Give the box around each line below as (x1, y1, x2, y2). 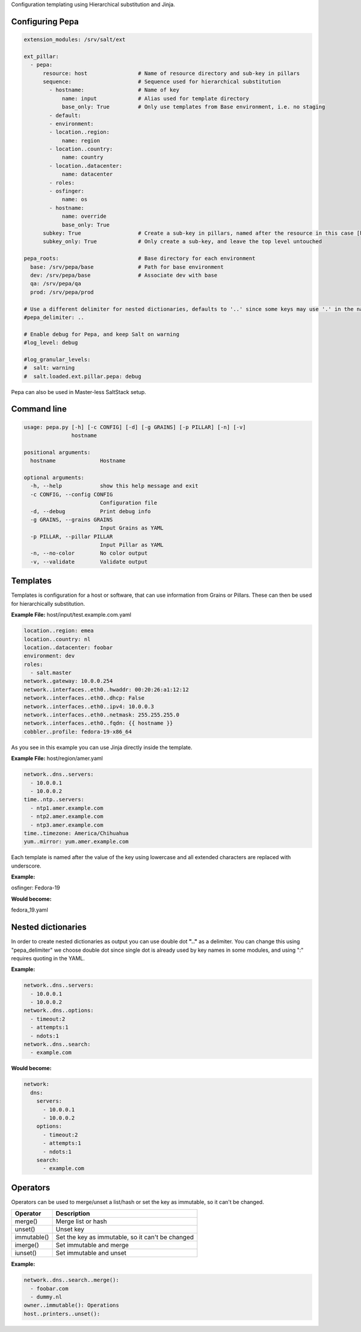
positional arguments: (23, 449, 91, 455)
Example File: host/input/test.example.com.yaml (11, 611, 132, 618)
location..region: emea (23, 627, 94, 634)
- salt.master (30, 670, 72, 676)
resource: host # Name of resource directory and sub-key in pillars (43, 70, 300, 76)
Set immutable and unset (55, 1249, 126, 1257)
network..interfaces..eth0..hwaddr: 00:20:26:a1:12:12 (23, 686, 189, 693)
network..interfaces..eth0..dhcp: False (23, 695, 144, 701)
